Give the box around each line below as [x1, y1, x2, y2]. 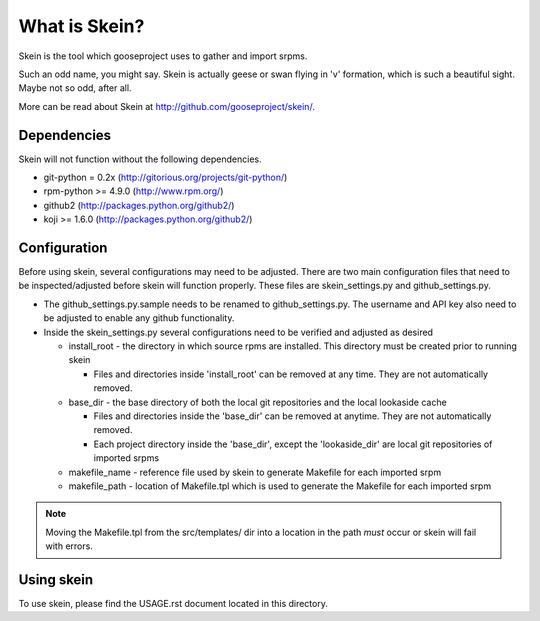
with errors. [45, 540, 94, 552]
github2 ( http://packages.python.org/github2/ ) [43, 199, 235, 211]
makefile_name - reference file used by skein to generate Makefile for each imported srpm [68, 466, 442, 478]
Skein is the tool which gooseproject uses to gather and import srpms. [18, 50, 308, 62]
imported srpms [93, 452, 160, 464]
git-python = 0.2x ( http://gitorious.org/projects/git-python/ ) [43, 171, 288, 184]
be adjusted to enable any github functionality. [43, 312, 235, 324]
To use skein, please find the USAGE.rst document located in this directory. [18, 598, 329, 610]
